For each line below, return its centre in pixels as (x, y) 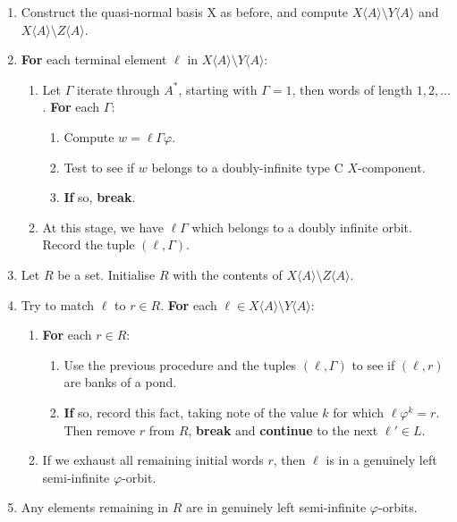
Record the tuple (89, 244)
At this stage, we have (103, 227)
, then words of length (352, 89)
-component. (392, 167)
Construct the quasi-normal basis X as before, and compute (185, 12)
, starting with (218, 89)
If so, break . (100, 197)
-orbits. (398, 507)
